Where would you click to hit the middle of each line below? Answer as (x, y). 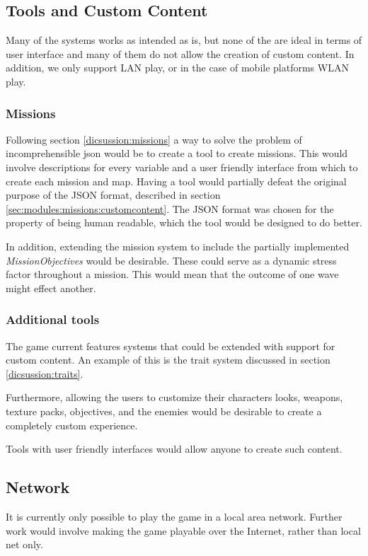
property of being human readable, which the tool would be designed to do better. (184, 222)
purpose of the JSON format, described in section (113, 195)
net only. (24, 544)
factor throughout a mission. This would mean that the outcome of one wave (172, 274)
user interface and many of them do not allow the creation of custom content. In (180, 53)
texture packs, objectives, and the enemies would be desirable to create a (164, 411)
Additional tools (53, 319)
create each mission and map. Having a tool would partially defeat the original (176, 181)
